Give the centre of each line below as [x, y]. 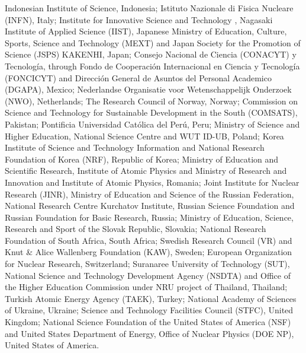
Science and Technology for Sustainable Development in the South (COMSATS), [151, 112]
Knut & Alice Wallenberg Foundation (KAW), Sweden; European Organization [149, 252]
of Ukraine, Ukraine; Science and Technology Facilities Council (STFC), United [149, 310]
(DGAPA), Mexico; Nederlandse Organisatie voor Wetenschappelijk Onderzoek [148, 89]
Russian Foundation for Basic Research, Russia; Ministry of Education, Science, [149, 217]
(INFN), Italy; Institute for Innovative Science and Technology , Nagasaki [139, 19]
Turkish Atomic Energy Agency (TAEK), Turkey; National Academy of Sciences [151, 298]
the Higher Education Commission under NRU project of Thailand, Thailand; [146, 287]
